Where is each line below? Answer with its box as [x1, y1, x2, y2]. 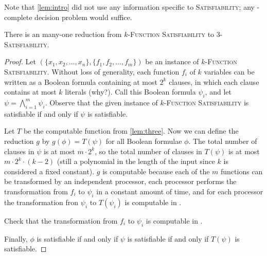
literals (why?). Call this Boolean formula [65, 86, 196, 97]
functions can [221, 166, 263, 176]
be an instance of [145, 56, 199, 67]
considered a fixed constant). [4, 166, 95, 176]
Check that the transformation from [4, 215, 118, 226]
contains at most [4, 86, 57, 97]
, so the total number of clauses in [95, 145, 202, 156]
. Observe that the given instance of [45, 97, 158, 107]
